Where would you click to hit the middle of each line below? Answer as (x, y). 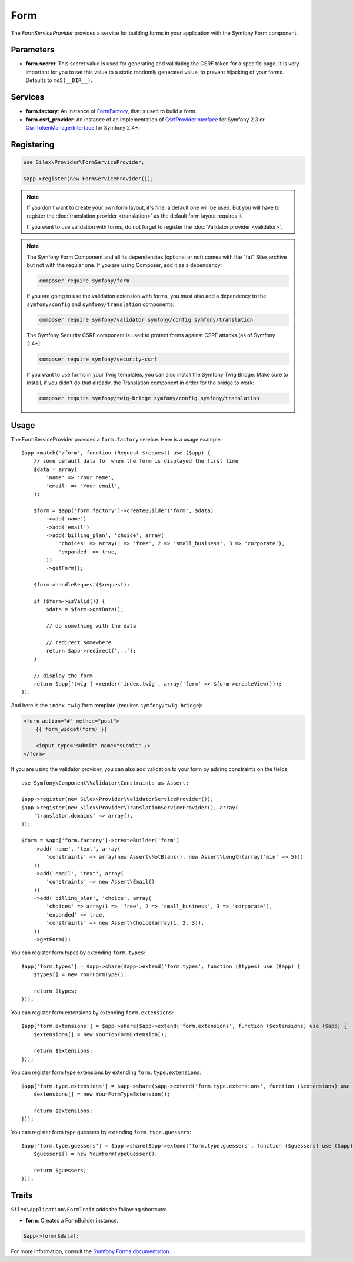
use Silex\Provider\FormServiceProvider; (84, 162)
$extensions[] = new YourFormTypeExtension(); (102, 1094)
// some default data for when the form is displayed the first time (136, 461)
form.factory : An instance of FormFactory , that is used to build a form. (111, 111)
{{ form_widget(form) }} (71, 729)
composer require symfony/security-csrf (98, 359)
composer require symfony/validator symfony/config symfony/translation (146, 320)
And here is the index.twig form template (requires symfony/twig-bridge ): (107, 705)
